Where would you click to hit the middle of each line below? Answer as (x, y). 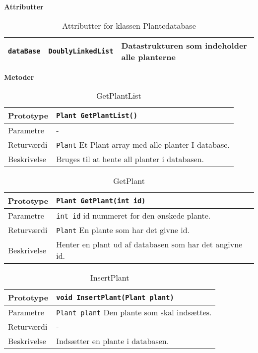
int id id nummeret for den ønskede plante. (133, 216)
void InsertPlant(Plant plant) (115, 297)
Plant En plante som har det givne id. (123, 230)
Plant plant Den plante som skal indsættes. (134, 312)
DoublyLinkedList (81, 51)
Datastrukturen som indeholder (184, 45)
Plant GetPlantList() (97, 115)
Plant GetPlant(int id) (101, 201)
